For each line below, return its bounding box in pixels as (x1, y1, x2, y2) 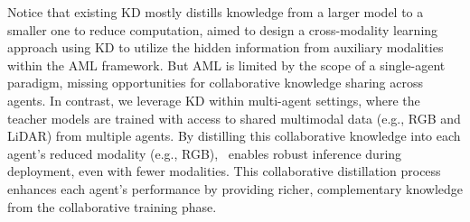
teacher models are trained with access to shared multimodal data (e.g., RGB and (7, 108, 461, 127)
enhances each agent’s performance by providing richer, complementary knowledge (7, 179, 463, 198)
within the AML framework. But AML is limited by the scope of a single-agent (7, 55, 446, 74)
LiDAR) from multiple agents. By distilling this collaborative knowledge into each (7, 126, 461, 145)
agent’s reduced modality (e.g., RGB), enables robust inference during (7, 143, 402, 162)
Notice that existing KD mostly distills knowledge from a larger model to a (7, 3, 424, 21)
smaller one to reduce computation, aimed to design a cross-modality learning (7, 20, 438, 39)
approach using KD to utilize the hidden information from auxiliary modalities (7, 38, 444, 57)
